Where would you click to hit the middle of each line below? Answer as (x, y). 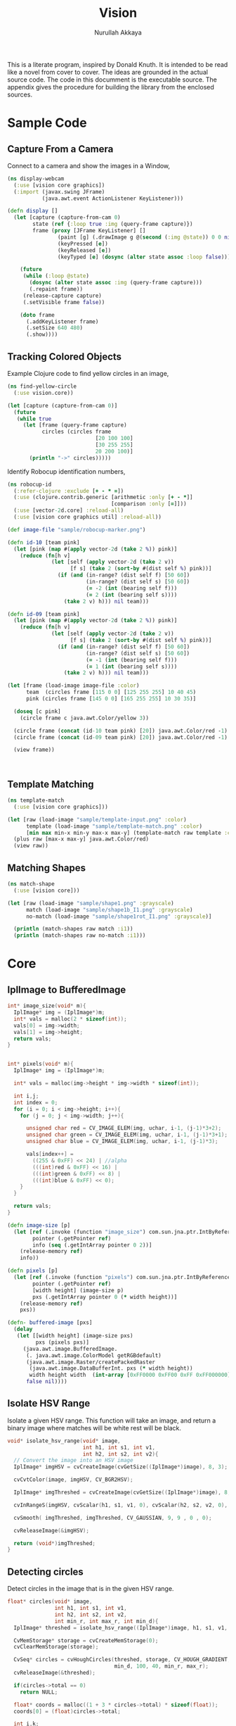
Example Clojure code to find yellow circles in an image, (88, 373)
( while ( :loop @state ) (56, 276)
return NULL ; (39, 1692)
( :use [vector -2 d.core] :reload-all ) (69, 511)
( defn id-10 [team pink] (44, 542)
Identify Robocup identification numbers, (66, 471)
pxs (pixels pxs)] (63, 1342)
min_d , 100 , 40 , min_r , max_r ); (162, 1666)
